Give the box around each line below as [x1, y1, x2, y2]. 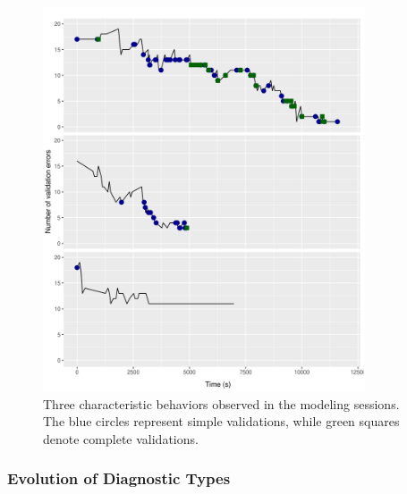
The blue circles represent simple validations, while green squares [43, 412, 400, 431]
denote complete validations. [43, 429, 199, 448]
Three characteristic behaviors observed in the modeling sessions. [43, 394, 400, 413]
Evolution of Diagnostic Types [7, 467, 231, 490]
